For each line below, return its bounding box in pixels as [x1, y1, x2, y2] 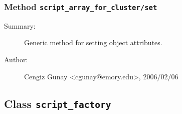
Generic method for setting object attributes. [24, 37, 162, 48]
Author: [4, 54, 28, 64]
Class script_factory [4, 95, 111, 111]
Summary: [4, 20, 36, 31]
